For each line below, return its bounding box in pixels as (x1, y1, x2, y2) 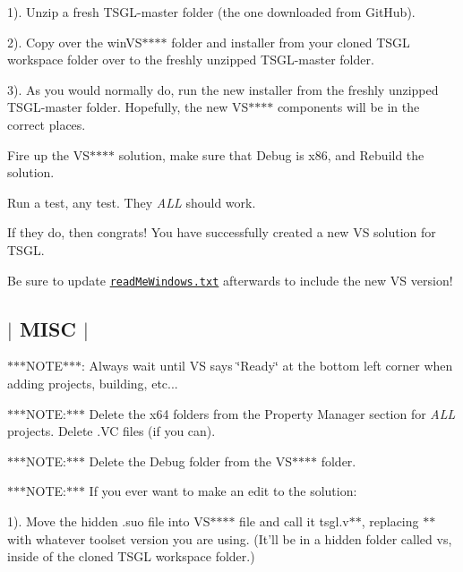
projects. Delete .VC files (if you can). (7, 422, 216, 440)
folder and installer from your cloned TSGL (171, 32, 410, 51)
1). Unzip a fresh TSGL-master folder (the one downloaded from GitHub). (7, 3, 416, 21)
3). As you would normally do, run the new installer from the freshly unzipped (7, 80, 439, 98)
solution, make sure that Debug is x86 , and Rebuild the (118, 145, 424, 164)
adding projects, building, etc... (7, 373, 178, 392)
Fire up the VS (7, 145, 90, 164)
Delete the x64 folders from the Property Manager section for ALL (89, 404, 456, 423)
